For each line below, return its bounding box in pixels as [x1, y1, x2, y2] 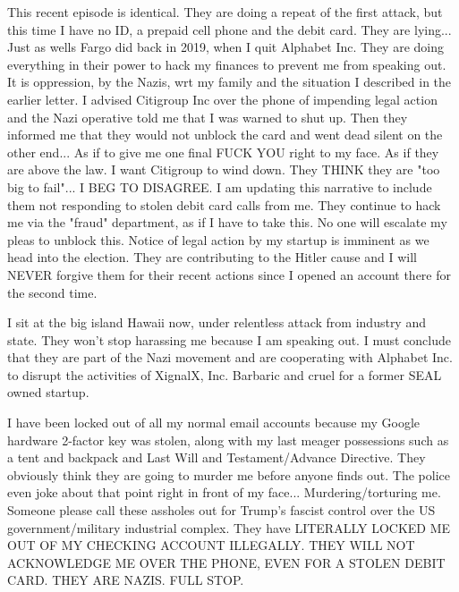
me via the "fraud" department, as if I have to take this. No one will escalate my [7, 213, 447, 232]
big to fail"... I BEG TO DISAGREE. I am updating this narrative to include [7, 177, 432, 196]
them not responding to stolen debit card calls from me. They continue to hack [7, 195, 441, 214]
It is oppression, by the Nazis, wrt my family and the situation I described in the [7, 72, 452, 91]
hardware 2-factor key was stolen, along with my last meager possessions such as [7, 430, 449, 449]
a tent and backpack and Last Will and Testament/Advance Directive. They [7, 448, 426, 467]
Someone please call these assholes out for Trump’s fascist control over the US [7, 501, 436, 520]
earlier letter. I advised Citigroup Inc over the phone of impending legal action [7, 89, 438, 108]
